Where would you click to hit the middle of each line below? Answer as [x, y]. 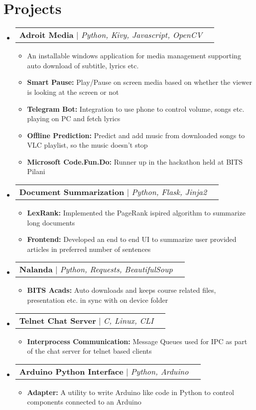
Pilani [36, 171]
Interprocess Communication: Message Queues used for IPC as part [137, 341]
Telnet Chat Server [58, 320]
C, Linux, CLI [128, 320]
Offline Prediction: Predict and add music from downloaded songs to [136, 135]
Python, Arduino [160, 371]
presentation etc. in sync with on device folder [98, 300]
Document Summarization [72, 192]
